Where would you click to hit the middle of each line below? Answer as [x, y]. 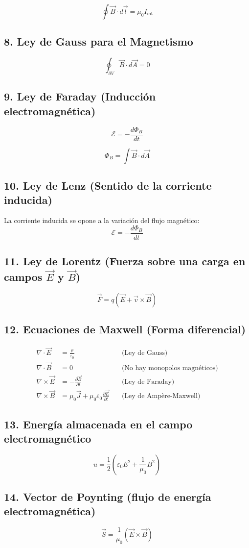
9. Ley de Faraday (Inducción [80, 96]
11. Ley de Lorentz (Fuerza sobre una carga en [125, 261]
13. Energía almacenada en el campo [98, 424]
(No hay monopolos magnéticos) [170, 368]
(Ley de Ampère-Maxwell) [161, 396]
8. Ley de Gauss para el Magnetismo [99, 41]
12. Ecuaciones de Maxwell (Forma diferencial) [125, 329]
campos [23, 277]
